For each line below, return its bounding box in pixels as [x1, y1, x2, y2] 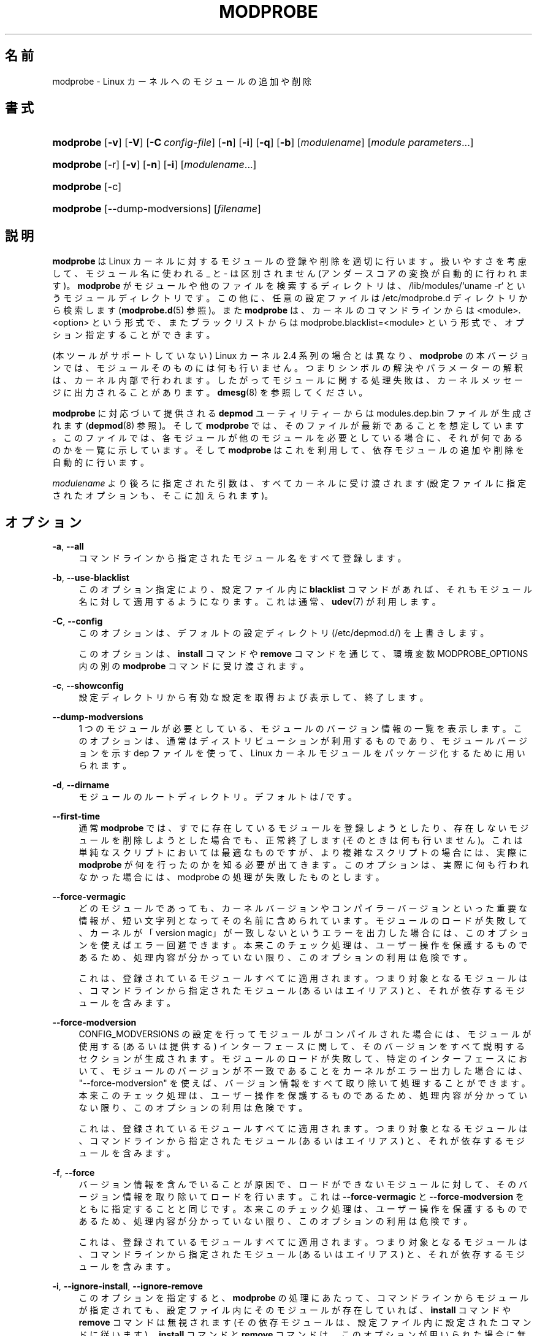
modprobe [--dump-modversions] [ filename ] [52, 202, 261, 215]
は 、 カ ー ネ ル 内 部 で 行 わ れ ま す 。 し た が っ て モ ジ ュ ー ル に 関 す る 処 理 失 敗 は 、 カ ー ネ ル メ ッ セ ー [52, 375, 523, 386]
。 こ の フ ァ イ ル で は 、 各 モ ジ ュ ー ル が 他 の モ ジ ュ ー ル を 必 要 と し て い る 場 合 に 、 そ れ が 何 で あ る [52, 432, 523, 443]
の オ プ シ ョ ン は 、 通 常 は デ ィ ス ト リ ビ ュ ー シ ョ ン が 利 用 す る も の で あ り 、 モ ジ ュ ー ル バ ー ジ [78, 735, 527, 747]
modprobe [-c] [52, 180, 122, 193]
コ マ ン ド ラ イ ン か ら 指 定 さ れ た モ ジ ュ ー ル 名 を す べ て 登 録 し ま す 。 [78, 553, 406, 564]
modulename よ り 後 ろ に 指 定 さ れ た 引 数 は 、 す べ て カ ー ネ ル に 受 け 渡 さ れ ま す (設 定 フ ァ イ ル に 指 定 [52, 478, 527, 489]
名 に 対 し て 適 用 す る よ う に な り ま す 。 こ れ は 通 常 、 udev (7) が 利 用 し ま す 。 [78, 596, 441, 607]
